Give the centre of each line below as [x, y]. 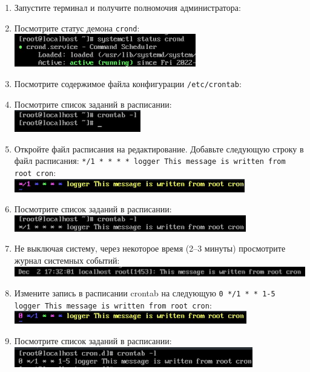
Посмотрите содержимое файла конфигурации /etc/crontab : [128, 83]
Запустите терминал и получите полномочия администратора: [127, 7]
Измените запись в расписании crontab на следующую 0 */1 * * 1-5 [145, 293]
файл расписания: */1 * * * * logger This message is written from [150, 161]
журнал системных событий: [67, 260]
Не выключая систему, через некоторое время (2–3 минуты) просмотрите [150, 248]
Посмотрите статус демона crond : [77, 28]
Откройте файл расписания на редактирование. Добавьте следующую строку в [159, 148]
